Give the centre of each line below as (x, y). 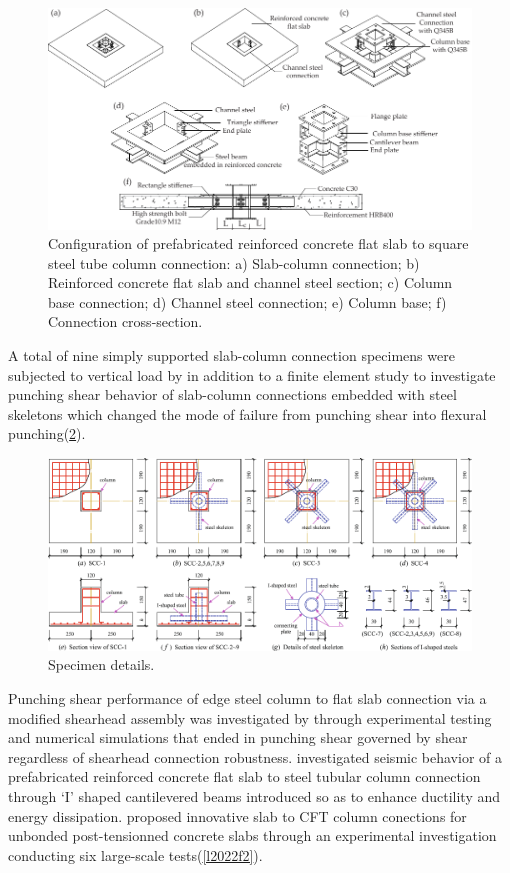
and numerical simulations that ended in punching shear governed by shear (238, 737)
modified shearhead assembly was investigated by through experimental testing (250, 717)
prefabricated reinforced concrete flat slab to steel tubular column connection (244, 776)
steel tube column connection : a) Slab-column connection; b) (234, 262)
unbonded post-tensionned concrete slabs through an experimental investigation (252, 835)
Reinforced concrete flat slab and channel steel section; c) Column (250, 282)
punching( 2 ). (47, 433)
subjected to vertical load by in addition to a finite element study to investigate (252, 374)
